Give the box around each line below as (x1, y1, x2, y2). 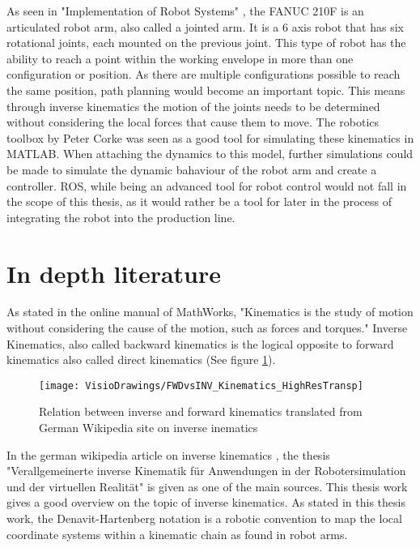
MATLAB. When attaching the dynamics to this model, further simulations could (6, 145, 414, 162)
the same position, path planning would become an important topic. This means (6, 81, 405, 98)
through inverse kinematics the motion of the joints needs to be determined (6, 97, 380, 114)
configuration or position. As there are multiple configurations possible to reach (6, 66, 401, 83)
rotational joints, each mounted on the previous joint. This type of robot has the (6, 34, 406, 51)
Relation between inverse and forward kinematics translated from (39, 403, 363, 420)
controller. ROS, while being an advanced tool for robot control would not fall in (6, 177, 407, 194)
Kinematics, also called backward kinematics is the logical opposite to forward (6, 335, 394, 352)
